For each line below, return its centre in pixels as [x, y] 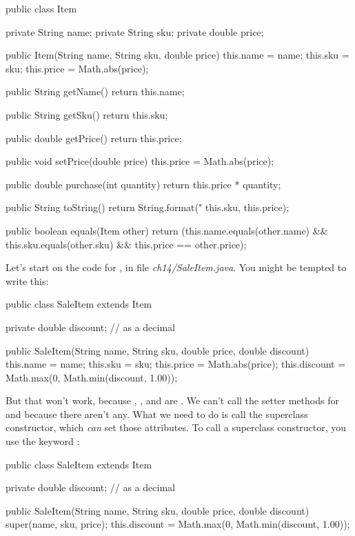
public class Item [41, 8]
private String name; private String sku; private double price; [135, 31]
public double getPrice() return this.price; [94, 138]
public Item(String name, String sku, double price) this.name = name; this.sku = [177, 55]
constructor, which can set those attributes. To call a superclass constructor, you [176, 427]
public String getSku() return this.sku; [87, 114]
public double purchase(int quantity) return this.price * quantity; [143, 184]
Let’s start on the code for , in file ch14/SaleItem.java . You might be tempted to [176, 267]
